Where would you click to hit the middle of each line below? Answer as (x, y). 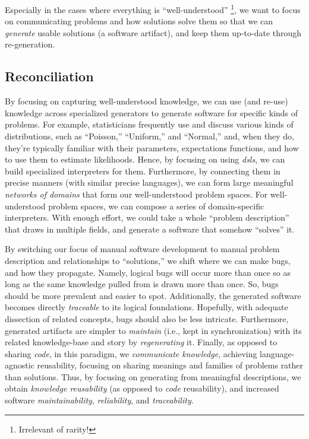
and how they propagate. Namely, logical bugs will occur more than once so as (148, 272)
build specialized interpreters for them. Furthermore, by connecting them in (143, 171)
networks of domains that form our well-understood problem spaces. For (136, 194)
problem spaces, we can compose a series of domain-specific (156, 206)
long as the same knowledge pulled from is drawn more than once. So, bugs (142, 284)
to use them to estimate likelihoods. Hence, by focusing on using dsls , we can (145, 159)
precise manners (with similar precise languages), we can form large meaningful (149, 182)
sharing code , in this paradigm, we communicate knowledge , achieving (131, 353)
